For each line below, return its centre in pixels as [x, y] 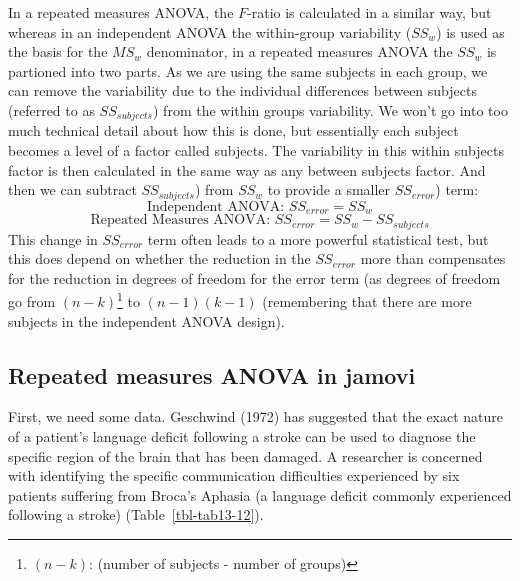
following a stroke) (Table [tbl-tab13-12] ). [136, 514]
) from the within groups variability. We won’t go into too [330, 109]
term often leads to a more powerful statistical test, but [318, 238]
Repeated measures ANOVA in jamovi [212, 374]
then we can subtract [72, 189]
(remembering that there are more [367, 301]
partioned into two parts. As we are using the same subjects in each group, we [248, 70]
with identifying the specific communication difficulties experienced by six [234, 475]
